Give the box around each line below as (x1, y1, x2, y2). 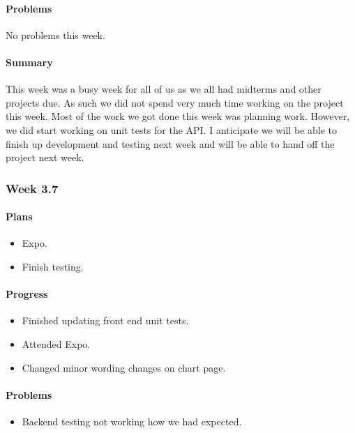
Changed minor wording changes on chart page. (22, 360, 226, 374)
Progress (6, 287, 48, 301)
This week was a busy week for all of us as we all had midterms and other (6, 82, 322, 96)
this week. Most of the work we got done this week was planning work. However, (6, 109, 350, 123)
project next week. (6, 150, 84, 165)
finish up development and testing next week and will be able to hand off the (6, 136, 335, 151)
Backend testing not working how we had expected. (22, 413, 242, 428)
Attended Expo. (22, 336, 91, 351)
